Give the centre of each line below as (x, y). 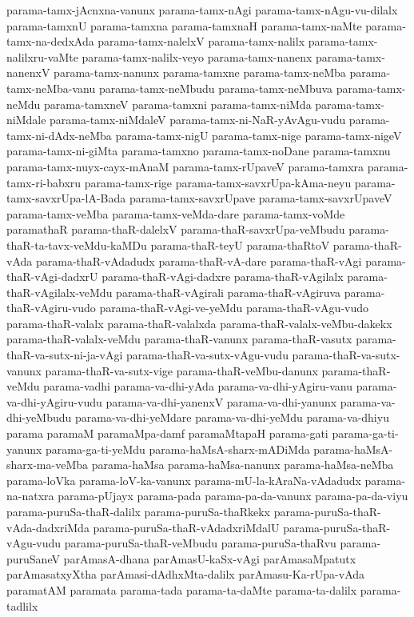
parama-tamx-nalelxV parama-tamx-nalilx (201, 41)
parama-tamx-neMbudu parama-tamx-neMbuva (216, 88)
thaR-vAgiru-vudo (51, 308)
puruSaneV (33, 558)
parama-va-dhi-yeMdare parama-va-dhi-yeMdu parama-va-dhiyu (232, 417)
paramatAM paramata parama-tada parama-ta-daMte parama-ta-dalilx (182, 589)
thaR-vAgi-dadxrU (52, 276)
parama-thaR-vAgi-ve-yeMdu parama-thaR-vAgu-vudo (234, 308)
